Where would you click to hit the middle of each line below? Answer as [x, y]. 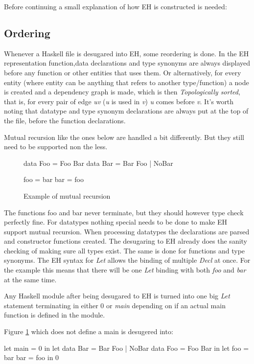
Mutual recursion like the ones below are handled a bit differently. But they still [124, 137]
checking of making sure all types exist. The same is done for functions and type [125, 250]
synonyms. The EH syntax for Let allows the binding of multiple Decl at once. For [127, 260]
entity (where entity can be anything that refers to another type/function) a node [127, 82]
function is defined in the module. [55, 315]
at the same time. [30, 279]
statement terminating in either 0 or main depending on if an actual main [115, 305]
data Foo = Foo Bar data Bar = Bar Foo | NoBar [98, 163]
